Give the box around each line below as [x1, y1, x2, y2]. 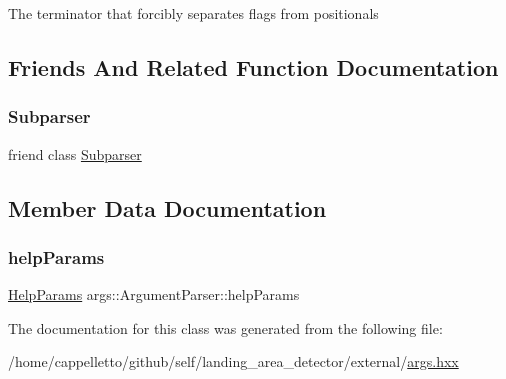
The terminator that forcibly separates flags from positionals [8, 3, 379, 23]
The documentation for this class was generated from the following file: [8, 317, 443, 338]
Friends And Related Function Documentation [8, 51, 499, 82]
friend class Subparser [8, 143, 142, 164]
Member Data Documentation [8, 192, 327, 223]
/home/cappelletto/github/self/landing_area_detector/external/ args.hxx [8, 351, 459, 372]
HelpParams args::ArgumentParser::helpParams [8, 284, 300, 305]
